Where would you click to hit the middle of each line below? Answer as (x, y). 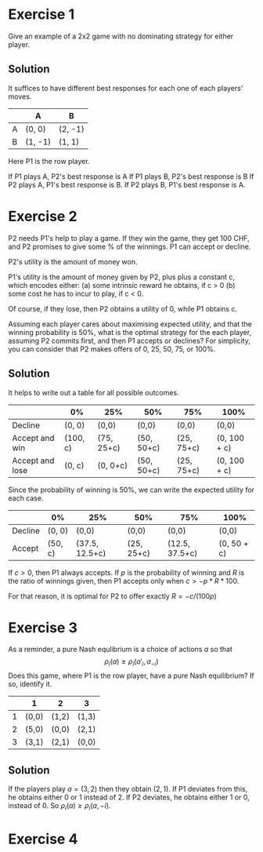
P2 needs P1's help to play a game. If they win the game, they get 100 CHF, (129, 238)
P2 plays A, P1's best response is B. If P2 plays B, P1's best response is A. (127, 184)
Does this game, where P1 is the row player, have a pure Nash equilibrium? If (131, 675)
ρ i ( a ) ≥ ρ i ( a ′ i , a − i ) (131, 663)
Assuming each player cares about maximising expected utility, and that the (130, 324)
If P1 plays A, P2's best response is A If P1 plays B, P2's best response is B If (131, 176)
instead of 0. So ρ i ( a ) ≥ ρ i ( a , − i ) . (59, 806)
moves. (20, 96)
